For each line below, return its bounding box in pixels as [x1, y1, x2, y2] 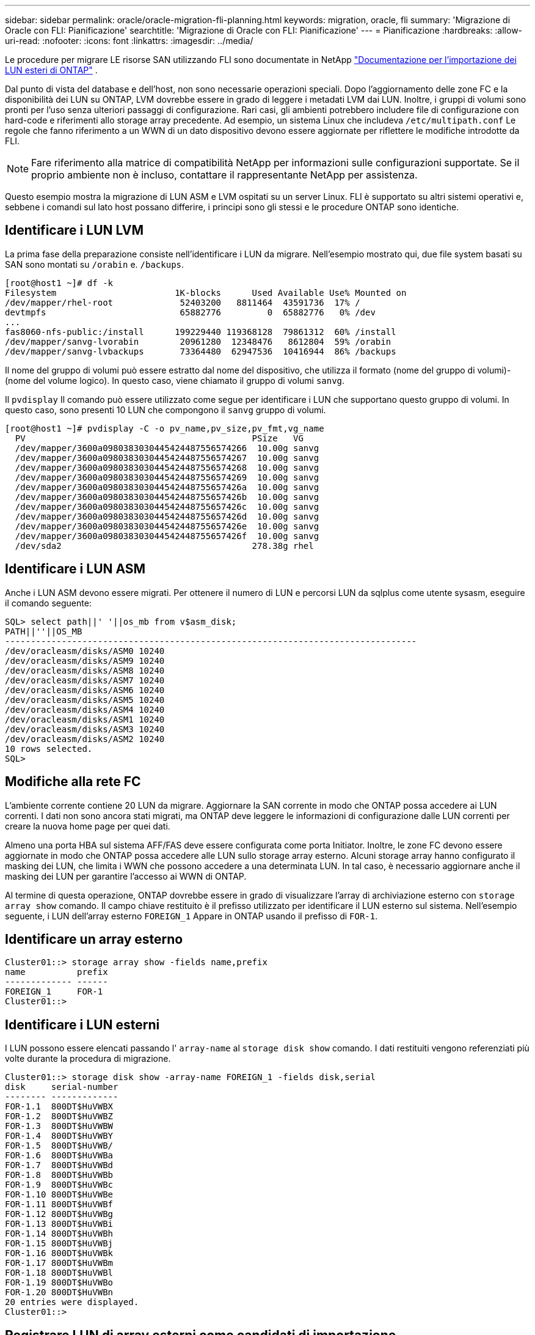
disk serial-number [5, 1082, 118, 1092]
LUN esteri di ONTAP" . [5, 65, 98, 75]
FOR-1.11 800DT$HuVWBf [5, 1199, 114, 1210]
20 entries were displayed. [5, 1297, 139, 1307]
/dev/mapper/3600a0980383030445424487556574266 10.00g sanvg [15, 443, 319, 453]
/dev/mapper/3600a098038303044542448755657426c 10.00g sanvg [15, 501, 319, 512]
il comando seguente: [5, 597, 92, 608]
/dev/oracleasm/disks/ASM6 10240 [5, 685, 165, 695]
